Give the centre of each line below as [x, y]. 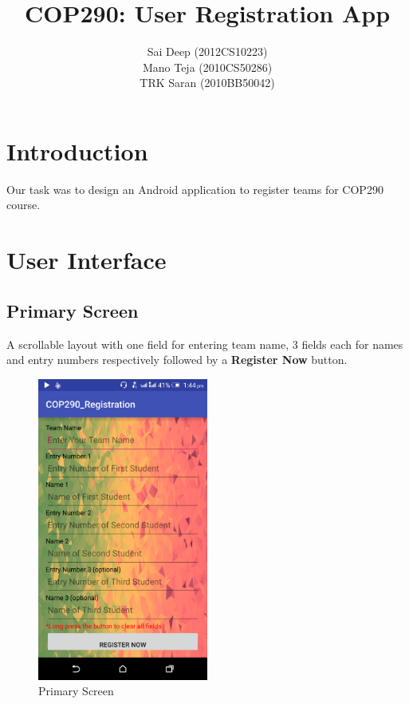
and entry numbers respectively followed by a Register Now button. [177, 360]
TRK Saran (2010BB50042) [207, 83]
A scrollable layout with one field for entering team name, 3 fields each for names [205, 344]
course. [24, 205]
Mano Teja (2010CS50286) [207, 67]
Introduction [77, 150]
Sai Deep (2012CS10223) [207, 51]
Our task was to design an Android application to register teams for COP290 [195, 189]
